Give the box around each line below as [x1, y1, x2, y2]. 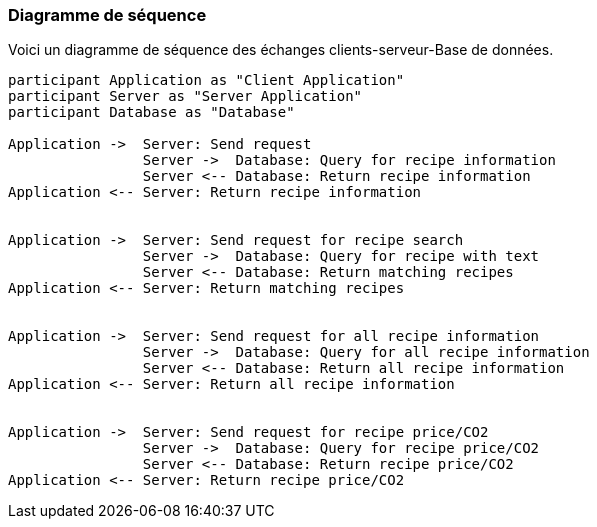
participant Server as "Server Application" [8, 88, 363, 105]
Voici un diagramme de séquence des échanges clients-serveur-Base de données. [8, 41, 554, 59]
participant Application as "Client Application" [8, 72, 405, 89]
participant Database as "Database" [8, 104, 295, 121]
